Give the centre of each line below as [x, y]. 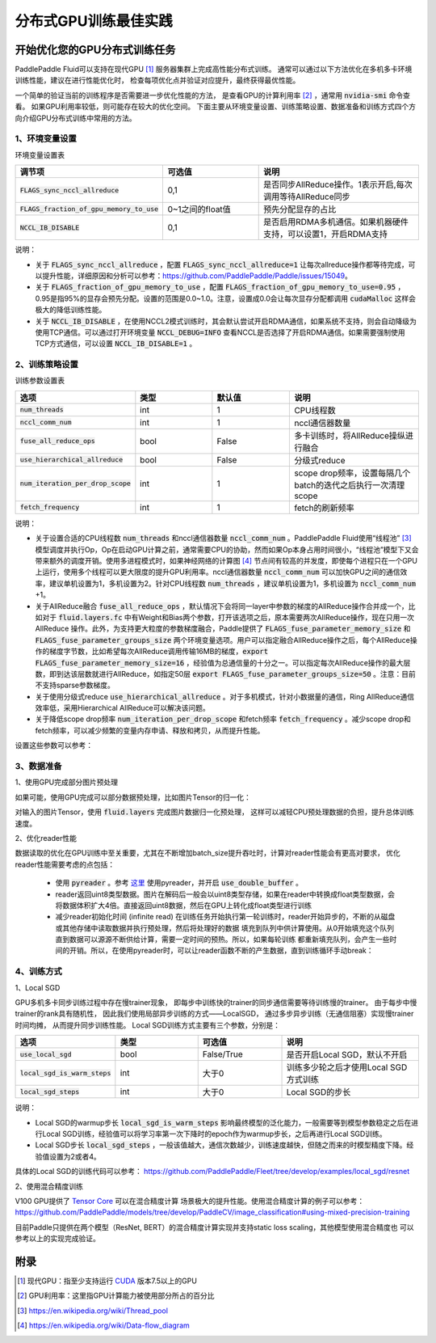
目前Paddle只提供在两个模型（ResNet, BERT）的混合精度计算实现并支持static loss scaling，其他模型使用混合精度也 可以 [215, 1227]
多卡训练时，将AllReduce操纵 [350, 435]
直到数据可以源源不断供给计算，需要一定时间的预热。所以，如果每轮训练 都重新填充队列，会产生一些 [222, 940]
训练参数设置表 [40, 381]
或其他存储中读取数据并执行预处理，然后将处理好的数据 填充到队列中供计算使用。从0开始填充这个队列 [225, 928]
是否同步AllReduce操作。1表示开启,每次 [337, 184]
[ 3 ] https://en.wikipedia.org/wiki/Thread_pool [93, 1311]
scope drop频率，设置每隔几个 [352, 473]
